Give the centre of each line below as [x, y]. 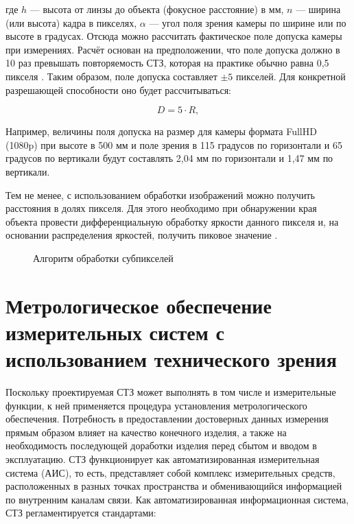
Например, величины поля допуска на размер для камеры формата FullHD [161, 131]
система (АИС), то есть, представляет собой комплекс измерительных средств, [170, 472]
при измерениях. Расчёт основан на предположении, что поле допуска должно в [173, 49]
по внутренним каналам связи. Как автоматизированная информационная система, [177, 499]
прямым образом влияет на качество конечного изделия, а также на [146, 432]
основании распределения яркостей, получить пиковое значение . [142, 235]
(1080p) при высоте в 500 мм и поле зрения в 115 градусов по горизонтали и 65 [174, 144]
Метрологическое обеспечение [139, 305]
